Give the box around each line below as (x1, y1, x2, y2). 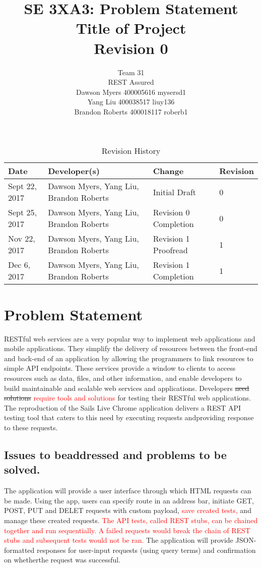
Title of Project (76, 18, 186, 38)
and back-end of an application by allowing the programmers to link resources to (4, 353, 253, 363)
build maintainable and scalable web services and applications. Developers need (4, 382, 249, 393)
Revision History (101, 145, 161, 157)
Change (153, 165, 184, 177)
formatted (4, 544, 35, 555)
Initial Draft (153, 186, 196, 198)
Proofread (153, 244, 188, 256)
